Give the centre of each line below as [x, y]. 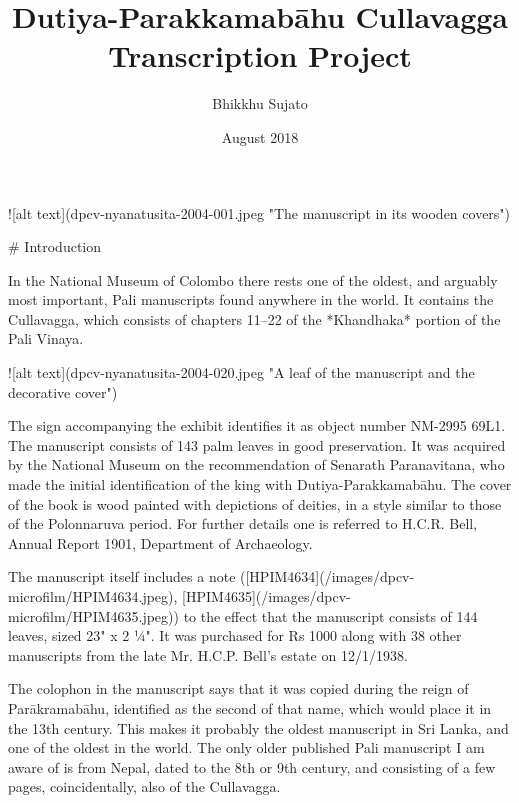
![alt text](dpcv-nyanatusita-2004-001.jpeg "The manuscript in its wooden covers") [259, 212]
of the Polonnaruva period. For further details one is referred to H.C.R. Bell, [243, 523]
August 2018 [260, 136]
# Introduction [55, 246]
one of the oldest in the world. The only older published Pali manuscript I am [246, 747]
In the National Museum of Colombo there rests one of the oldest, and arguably [253, 279]
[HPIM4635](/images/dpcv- [266, 596]
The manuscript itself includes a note [122, 576]
